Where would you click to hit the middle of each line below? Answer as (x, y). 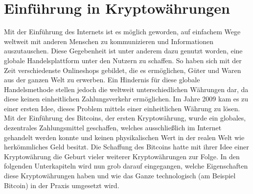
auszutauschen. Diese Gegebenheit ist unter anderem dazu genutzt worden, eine (123, 51)
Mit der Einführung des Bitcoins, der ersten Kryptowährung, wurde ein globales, (125, 118)
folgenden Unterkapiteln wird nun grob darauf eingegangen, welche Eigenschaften (126, 166)
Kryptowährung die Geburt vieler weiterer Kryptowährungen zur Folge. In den (122, 156)
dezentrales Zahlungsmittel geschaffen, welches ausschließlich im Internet (113, 128)
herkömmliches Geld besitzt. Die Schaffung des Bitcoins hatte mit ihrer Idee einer (126, 147)
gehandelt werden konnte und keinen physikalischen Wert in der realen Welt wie (124, 137)
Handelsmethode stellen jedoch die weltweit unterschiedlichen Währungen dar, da (126, 89)
